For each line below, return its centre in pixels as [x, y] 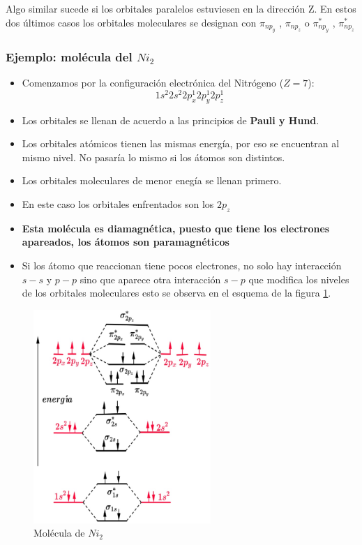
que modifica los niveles [299, 279]
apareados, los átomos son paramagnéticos [126, 242]
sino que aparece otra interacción [150, 279]
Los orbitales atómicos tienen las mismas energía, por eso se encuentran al [181, 143]
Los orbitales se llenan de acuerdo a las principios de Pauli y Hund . [171, 120]
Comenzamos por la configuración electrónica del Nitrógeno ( [153, 83]
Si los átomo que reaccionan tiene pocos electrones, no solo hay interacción [182, 266]
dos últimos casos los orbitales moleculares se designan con [131, 22]
